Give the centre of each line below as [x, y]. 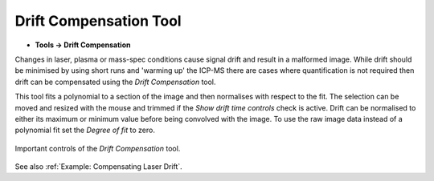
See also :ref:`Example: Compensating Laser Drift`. [98, 167]
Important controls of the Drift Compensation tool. [98, 148]
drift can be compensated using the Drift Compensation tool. [115, 82]
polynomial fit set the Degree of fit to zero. [85, 130]
